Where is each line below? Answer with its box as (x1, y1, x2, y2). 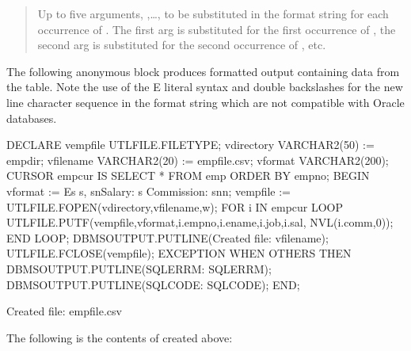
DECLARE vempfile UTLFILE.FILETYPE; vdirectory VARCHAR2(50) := (6, 136, 375, 153)
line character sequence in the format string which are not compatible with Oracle (6, 93, 405, 110)
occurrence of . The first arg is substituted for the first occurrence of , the (37, 21, 396, 37)
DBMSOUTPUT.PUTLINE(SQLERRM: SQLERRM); (6, 260, 272, 277)
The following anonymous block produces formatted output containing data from (6, 63, 400, 79)
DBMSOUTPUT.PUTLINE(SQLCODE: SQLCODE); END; (6, 276, 300, 292)
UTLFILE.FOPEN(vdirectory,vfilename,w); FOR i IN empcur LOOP (6, 198, 344, 215)
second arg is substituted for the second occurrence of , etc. (37, 36, 326, 53)
